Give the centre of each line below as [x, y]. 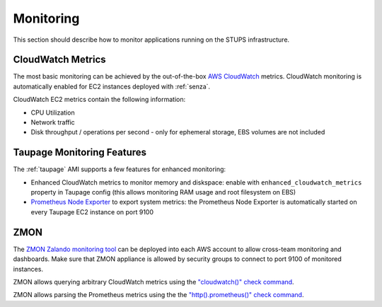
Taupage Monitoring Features [80, 152]
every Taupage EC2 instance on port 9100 [92, 212]
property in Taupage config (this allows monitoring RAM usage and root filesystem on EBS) [163, 192]
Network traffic [53, 122]
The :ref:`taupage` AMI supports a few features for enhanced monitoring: [120, 169]
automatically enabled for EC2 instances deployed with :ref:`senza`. [112, 86]
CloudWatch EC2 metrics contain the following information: [99, 100]
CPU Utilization [53, 112]
